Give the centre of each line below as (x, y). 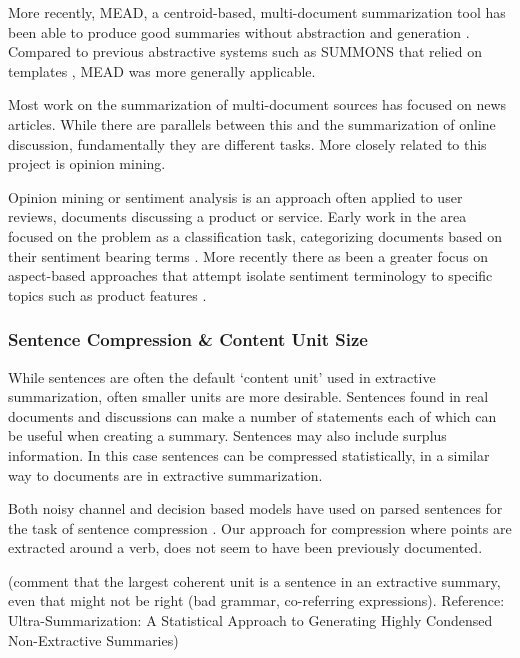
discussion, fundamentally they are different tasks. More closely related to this (247, 143)
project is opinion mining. (87, 163)
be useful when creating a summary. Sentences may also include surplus (227, 435)
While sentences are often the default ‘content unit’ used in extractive (222, 376)
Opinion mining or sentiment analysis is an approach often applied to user (235, 196)
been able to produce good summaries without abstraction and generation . (239, 31)
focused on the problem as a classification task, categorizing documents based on (255, 235)
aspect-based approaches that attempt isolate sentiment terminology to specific (250, 275)
